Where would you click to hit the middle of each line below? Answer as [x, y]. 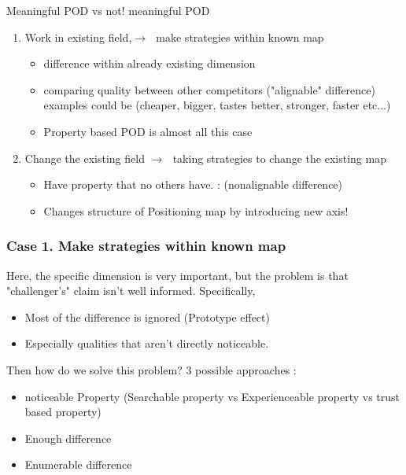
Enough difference [68, 438]
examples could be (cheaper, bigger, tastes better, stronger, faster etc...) [217, 105]
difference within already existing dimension [149, 63]
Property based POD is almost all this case [148, 131]
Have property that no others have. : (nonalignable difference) [193, 184]
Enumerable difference [78, 464]
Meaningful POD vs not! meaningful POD [108, 10]
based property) [63, 412]
